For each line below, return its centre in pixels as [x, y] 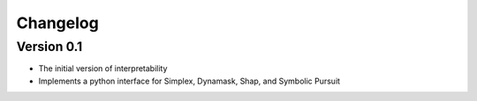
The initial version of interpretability [103, 69]
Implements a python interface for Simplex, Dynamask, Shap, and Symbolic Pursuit [189, 81]
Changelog [57, 23]
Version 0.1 [49, 47]
